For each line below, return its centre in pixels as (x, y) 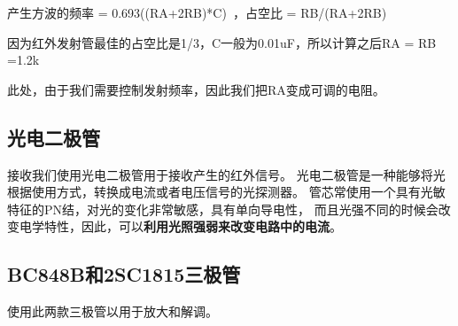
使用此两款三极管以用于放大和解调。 (113, 311)
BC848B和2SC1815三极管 (124, 274)
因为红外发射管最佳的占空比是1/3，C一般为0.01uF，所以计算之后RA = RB (222, 42)
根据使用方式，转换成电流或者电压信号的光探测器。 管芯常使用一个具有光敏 (226, 192)
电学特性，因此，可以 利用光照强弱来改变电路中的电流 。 (180, 226)
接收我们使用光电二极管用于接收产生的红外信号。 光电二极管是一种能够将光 (226, 174)
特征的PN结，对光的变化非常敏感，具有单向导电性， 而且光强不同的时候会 (223, 209)
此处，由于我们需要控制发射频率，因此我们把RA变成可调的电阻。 (196, 89)
